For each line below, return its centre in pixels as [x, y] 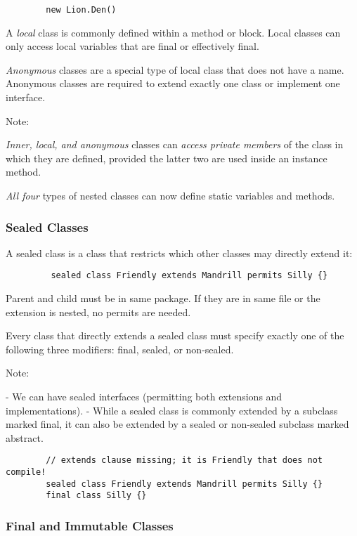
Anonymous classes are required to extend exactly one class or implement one [173, 83]
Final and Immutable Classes [90, 525]
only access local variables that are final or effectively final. [132, 46]
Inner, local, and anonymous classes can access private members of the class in [175, 144]
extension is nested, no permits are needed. [98, 312]
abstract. [25, 437]
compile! [26, 472]
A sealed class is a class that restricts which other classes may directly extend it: [179, 253]
